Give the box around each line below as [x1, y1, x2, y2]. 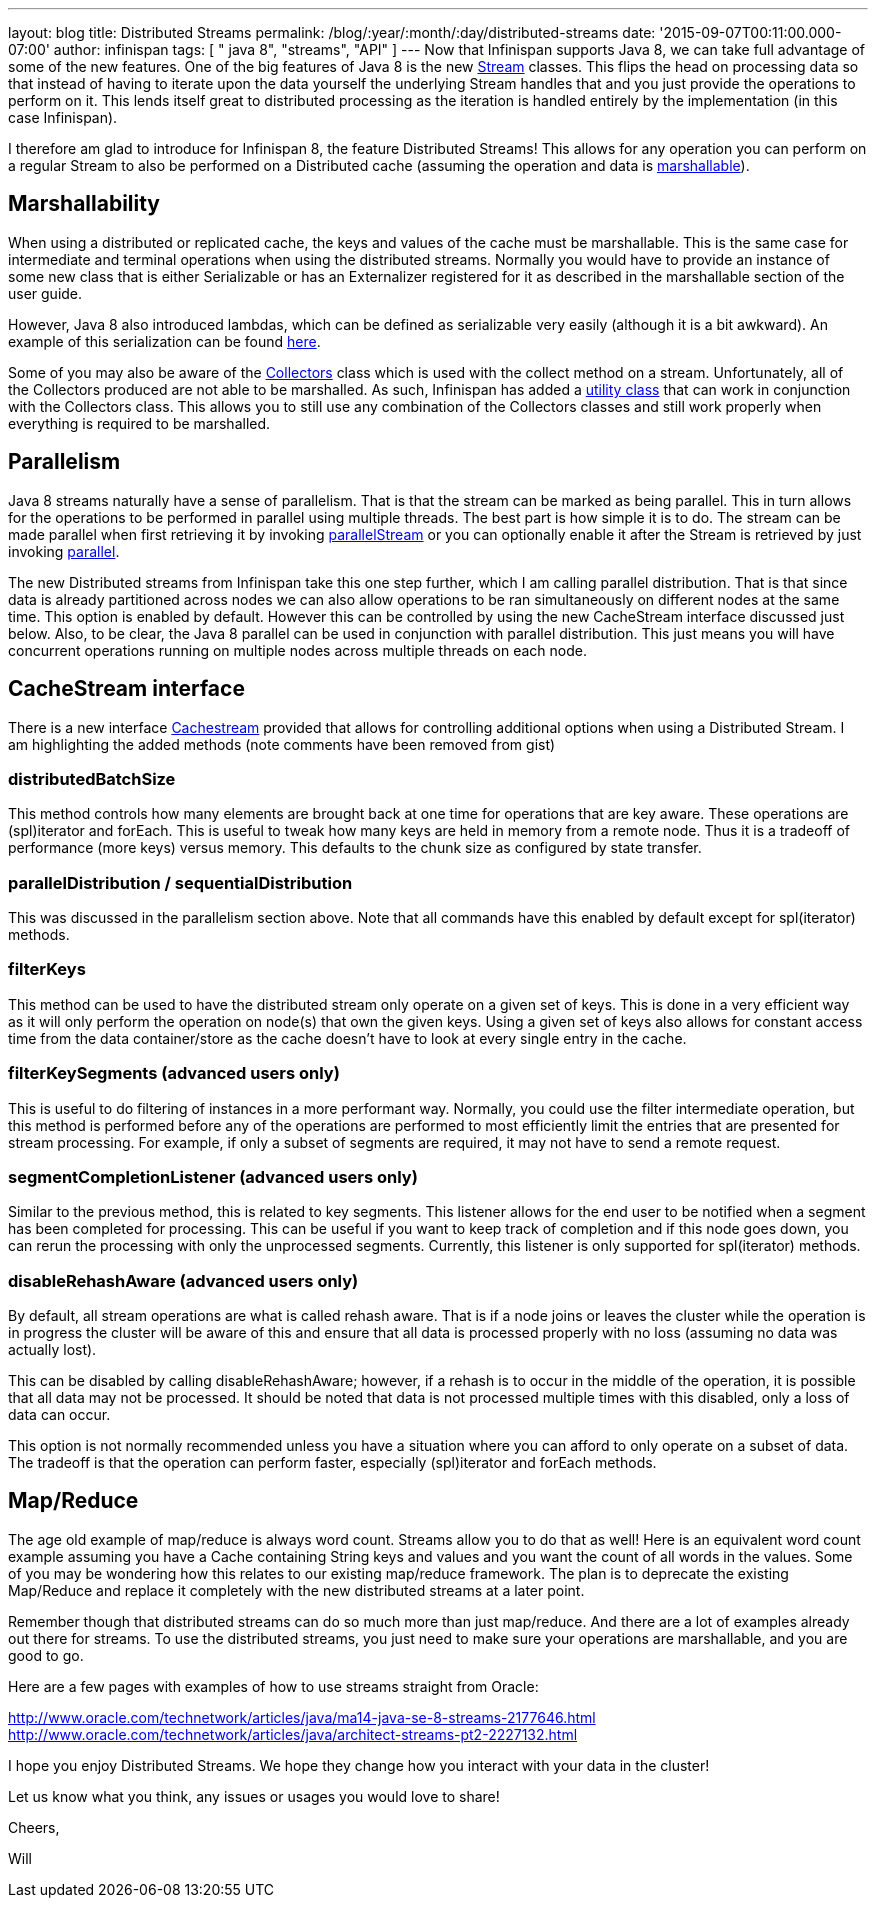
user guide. [8, 284, 83, 302]
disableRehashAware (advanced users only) [8, 1270, 359, 1291]
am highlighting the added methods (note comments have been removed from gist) [8, 735, 556, 753]
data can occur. [8, 1406, 111, 1424]
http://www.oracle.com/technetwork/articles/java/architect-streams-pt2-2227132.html [8, 1725, 578, 1743]
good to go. [8, 1646, 84, 1664]
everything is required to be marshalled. [8, 414, 271, 432]
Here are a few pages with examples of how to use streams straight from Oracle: [8, 1677, 539, 1695]
